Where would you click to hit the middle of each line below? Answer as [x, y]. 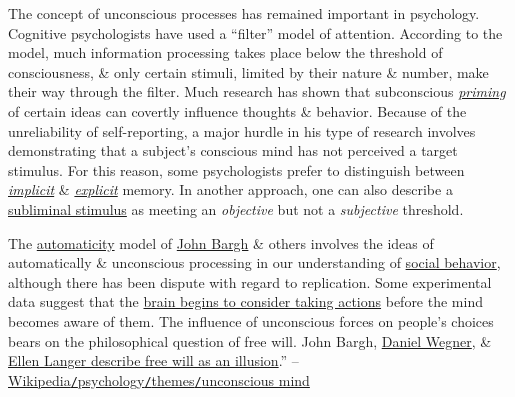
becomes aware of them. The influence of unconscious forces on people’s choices [251, 320]
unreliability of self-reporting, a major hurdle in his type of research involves [242, 130]
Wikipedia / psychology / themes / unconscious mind [159, 379]
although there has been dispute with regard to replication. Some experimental [250, 281]
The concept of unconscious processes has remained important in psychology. [244, 13]
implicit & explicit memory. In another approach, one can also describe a [230, 189]
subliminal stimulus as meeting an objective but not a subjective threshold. [236, 208]
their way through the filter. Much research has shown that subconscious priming [257, 91]
